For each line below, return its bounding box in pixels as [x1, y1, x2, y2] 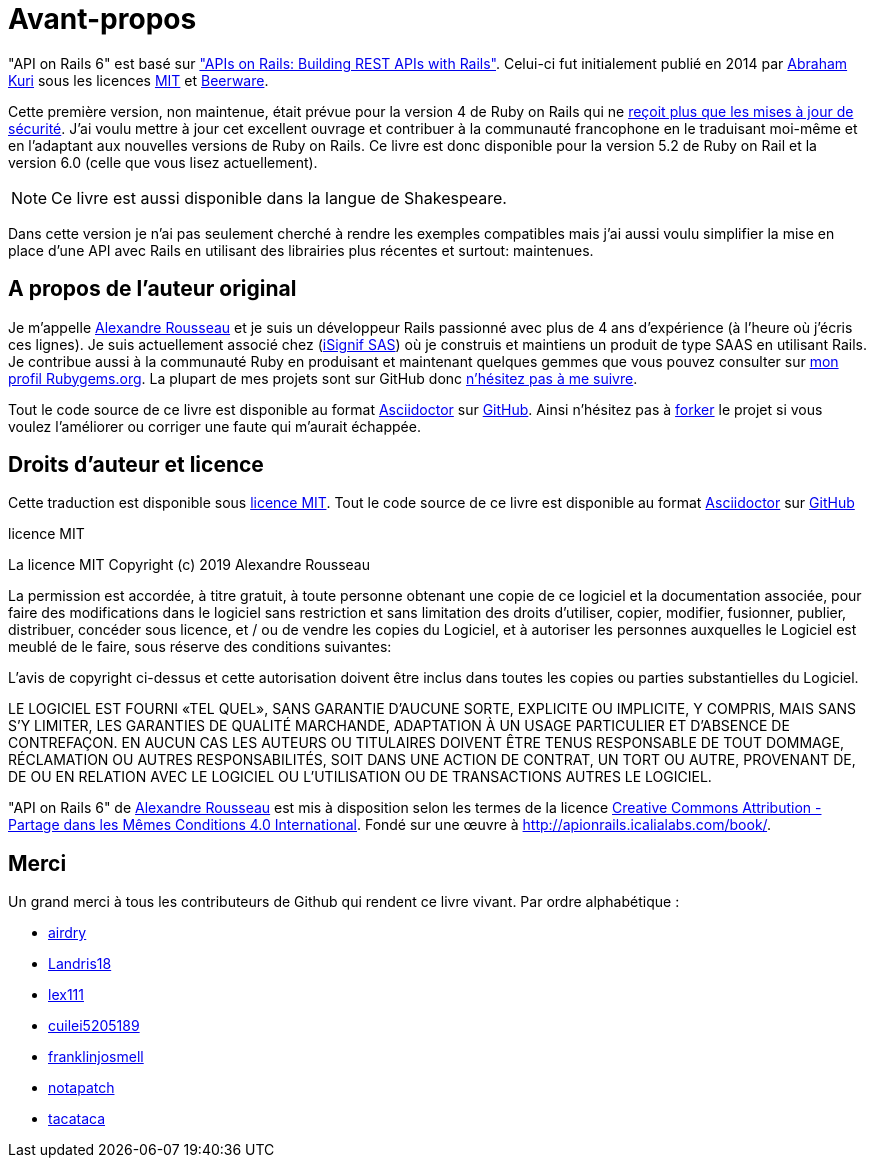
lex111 [48, 986, 84, 1004]
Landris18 [48, 955, 112, 973]
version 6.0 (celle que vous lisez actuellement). [8, 153, 318, 171]
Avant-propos [8, 2, 197, 36]
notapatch [48, 1079, 115, 1097]
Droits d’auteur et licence [8, 452, 264, 478]
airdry [48, 924, 87, 942]
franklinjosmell [48, 1048, 144, 1066]
